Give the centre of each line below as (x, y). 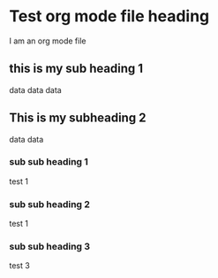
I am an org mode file (48, 41)
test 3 (20, 266)
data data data (35, 89)
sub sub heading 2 (50, 204)
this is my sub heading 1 (76, 69)
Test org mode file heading (109, 16)
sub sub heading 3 (50, 247)
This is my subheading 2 (78, 118)
